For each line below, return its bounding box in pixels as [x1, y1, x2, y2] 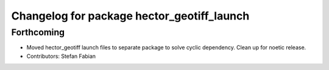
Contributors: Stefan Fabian [26, 52, 96, 60]
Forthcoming [11, 27, 65, 38]
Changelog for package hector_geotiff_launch [11, 9, 250, 23]
